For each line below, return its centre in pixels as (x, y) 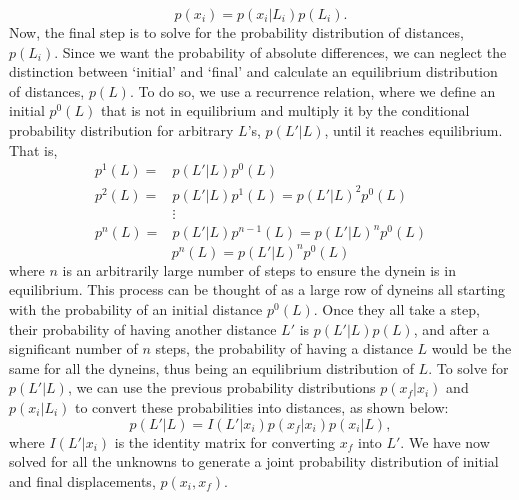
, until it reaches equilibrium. (413, 129)
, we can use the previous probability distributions (221, 387)
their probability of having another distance (143, 328)
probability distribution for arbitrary (121, 129)
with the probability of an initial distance (136, 309)
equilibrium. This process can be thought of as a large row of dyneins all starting (257, 289)
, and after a (451, 328)
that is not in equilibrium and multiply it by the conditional (285, 110)
